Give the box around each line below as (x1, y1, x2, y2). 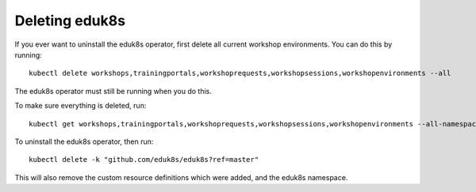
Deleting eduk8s (14, 12, 126, 29)
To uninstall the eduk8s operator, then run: (14, 137, 154, 146)
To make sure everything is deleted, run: (14, 101, 147, 111)
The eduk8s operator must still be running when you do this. (14, 86, 212, 96)
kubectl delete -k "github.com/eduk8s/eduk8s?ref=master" (29, 155, 259, 164)
